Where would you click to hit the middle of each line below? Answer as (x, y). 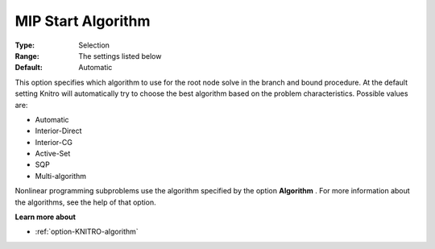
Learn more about (46, 217)
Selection (94, 45)
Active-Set (53, 154)
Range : (27, 56)
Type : (25, 45)
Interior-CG (54, 142)
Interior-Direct (58, 131)
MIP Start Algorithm (83, 21)
